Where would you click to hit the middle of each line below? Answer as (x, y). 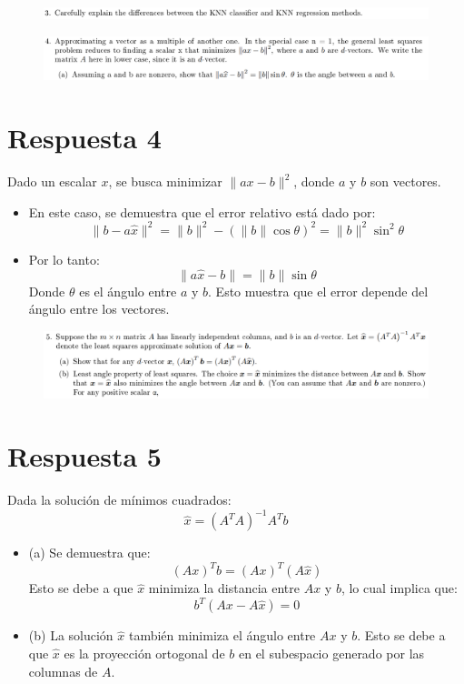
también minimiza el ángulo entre (222, 635)
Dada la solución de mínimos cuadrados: (119, 500)
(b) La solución (71, 635)
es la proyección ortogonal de (144, 653)
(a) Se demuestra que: (89, 553)
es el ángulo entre (128, 291)
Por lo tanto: (64, 259)
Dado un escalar (52, 181)
